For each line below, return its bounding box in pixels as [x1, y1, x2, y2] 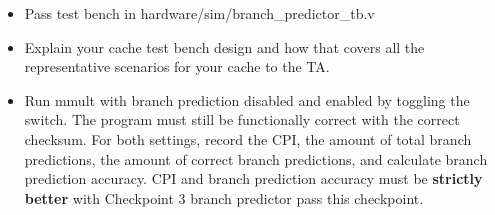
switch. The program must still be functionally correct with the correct [24, 109, 460, 130]
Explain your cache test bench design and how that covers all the [24, 36, 425, 57]
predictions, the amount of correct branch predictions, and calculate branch [24, 148, 488, 169]
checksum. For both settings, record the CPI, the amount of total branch [24, 128, 472, 149]
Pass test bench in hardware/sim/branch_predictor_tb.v [24, 3, 375, 23]
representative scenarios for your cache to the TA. [24, 56, 330, 77]
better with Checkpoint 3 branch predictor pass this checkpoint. [24, 187, 424, 208]
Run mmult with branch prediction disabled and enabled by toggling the [24, 89, 470, 110]
